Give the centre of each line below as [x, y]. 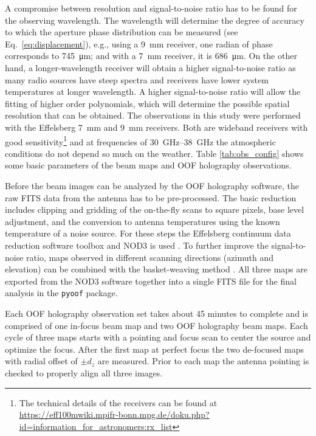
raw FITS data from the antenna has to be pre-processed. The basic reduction [151, 197]
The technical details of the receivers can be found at [118, 402]
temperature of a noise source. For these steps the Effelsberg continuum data [148, 233]
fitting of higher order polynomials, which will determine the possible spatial [147, 103]
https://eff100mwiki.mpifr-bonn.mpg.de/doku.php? [114, 414]
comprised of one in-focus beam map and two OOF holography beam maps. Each [156, 325]
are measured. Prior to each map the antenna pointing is [203, 361]
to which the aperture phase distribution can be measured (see [122, 32]
